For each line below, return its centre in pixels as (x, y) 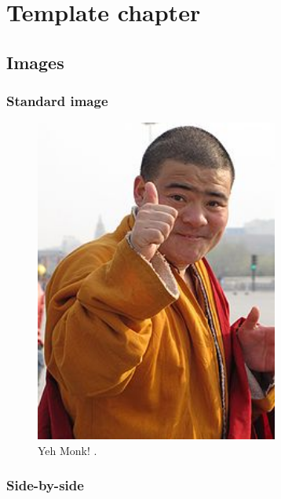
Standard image (57, 101)
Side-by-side (45, 485)
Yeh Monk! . (68, 450)
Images (35, 62)
